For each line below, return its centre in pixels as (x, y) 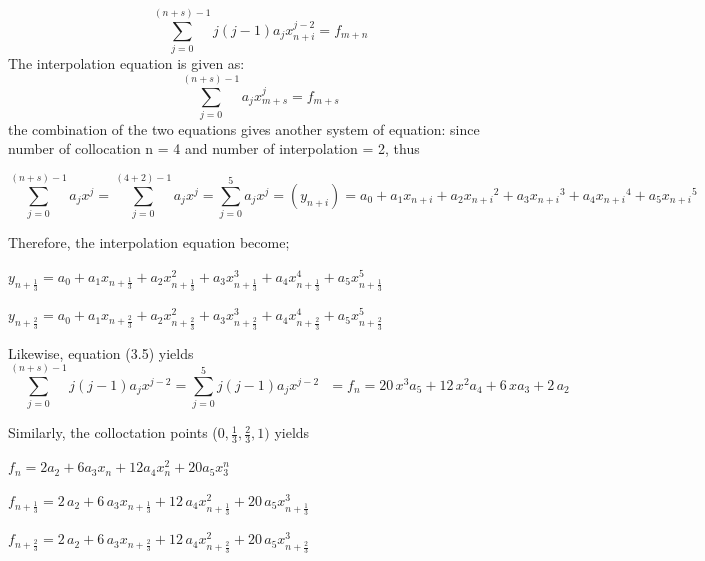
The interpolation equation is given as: (126, 63)
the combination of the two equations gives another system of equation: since (244, 128)
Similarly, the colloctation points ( (113, 432)
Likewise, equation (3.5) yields (101, 352)
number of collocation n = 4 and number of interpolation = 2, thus (214, 148)
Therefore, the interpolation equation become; (149, 242)
